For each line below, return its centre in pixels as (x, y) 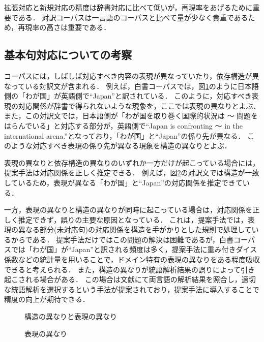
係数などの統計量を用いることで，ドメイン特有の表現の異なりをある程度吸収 (132, 259)
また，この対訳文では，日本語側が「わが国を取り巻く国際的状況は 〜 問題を (131, 116)
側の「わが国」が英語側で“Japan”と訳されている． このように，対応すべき (128, 96)
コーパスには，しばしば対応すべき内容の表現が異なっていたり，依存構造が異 (132, 75)
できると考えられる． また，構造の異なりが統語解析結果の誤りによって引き (129, 269)
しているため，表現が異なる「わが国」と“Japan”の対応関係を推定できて (123, 182)
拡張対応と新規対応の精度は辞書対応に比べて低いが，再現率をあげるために (128, 7)
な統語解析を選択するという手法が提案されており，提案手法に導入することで (132, 289)
